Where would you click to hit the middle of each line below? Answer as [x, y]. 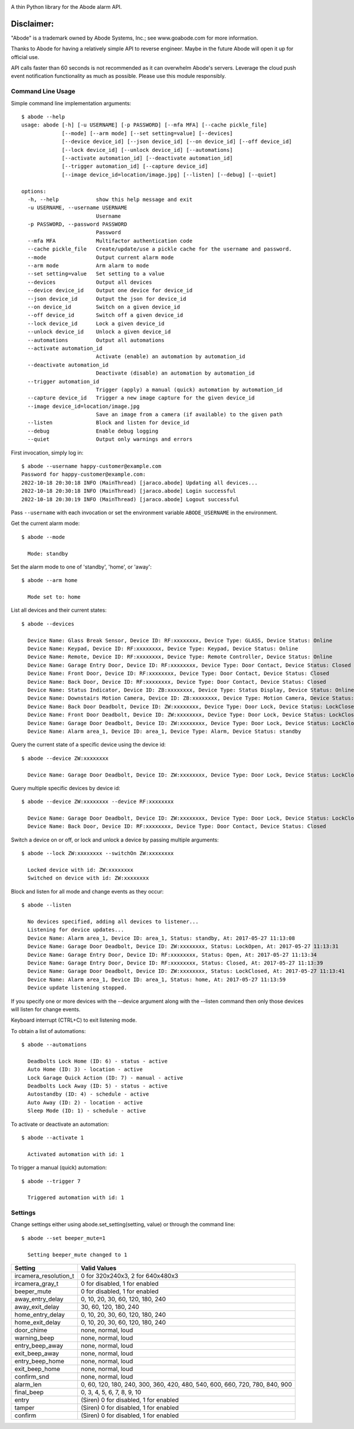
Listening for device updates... [76, 930]
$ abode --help [43, 117]
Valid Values [99, 1268]
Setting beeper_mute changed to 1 [77, 1255]
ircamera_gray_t [37, 1284]
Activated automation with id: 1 [76, 1154]
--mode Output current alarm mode [101, 257]
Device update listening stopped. [77, 988]
